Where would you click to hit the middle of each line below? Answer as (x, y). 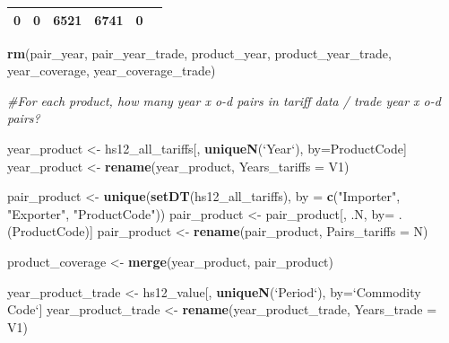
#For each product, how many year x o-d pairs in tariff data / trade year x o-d (224, 100)
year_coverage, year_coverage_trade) (112, 70)
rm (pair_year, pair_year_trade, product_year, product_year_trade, (199, 53)
